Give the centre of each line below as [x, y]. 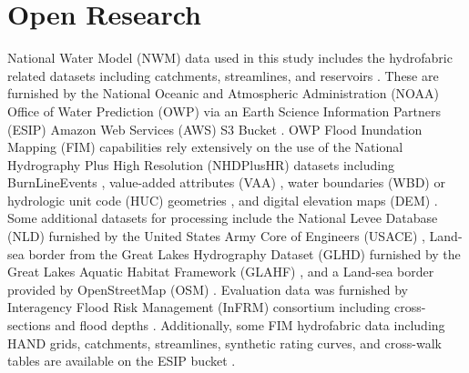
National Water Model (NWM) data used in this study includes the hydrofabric [230, 58]
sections [29, 325]
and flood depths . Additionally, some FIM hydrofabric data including [250, 325]
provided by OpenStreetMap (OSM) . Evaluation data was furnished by [208, 289]
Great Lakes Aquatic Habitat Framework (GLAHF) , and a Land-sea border [221, 272]
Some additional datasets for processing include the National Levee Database [223, 218]
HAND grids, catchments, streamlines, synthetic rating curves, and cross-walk [224, 343]
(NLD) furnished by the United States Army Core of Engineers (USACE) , [216, 236]
